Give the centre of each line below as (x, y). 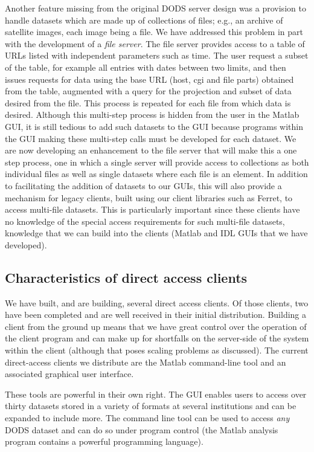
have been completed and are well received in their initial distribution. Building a (156, 315)
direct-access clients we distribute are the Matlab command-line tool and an (146, 362)
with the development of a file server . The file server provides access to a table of (155, 43)
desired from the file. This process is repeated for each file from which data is (148, 102)
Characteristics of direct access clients (126, 277)
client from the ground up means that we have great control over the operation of (156, 326)
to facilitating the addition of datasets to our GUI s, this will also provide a (143, 185)
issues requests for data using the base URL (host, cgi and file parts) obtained (149, 79)
